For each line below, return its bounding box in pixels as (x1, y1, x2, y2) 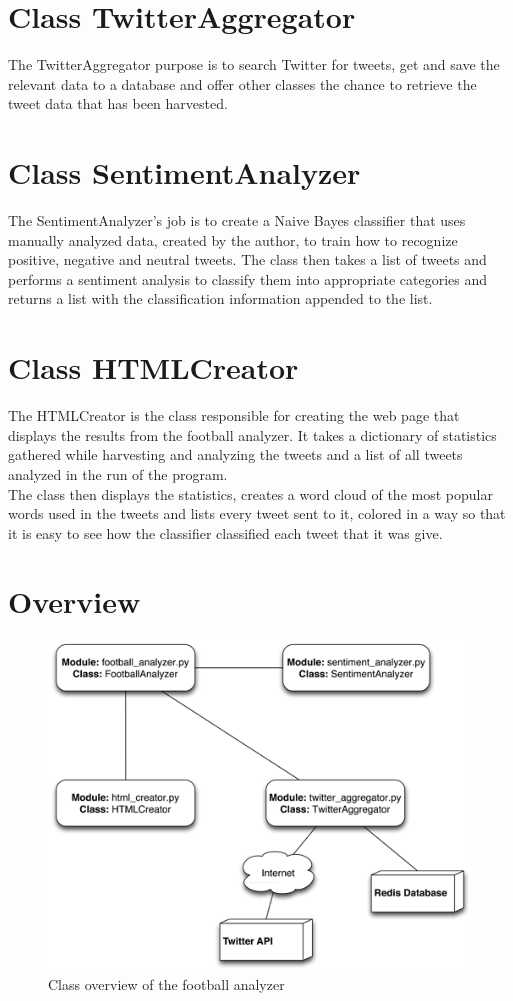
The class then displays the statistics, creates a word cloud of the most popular (8, 483, 493, 504)
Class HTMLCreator (8, 347, 299, 388)
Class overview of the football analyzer (48, 974, 285, 994)
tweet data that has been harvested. (8, 93, 228, 114)
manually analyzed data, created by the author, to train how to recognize (8, 229, 458, 250)
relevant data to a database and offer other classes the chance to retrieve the (8, 73, 477, 94)
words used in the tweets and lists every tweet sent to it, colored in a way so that (8, 503, 506, 524)
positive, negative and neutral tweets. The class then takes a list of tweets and (8, 249, 487, 270)
